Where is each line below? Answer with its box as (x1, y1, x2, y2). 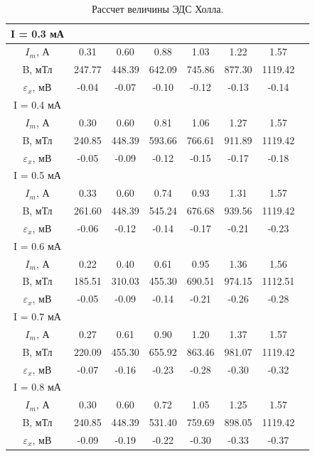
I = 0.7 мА (14, 309, 61, 324)
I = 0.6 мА (14, 238, 61, 253)
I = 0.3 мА (11, 26, 64, 40)
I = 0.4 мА (14, 97, 61, 112)
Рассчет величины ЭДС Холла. (92, 1, 224, 16)
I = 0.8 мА (14, 379, 61, 394)
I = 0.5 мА (14, 168, 61, 183)
